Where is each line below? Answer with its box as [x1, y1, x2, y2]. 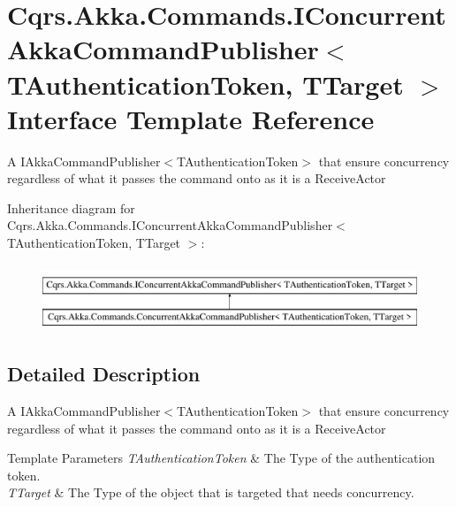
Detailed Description [7, 360, 201, 388]
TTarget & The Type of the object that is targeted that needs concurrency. [7, 483, 414, 502]
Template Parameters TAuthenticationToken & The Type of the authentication [7, 449, 436, 467]
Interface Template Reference [7, 100, 375, 136]
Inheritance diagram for [7, 198, 135, 217]
